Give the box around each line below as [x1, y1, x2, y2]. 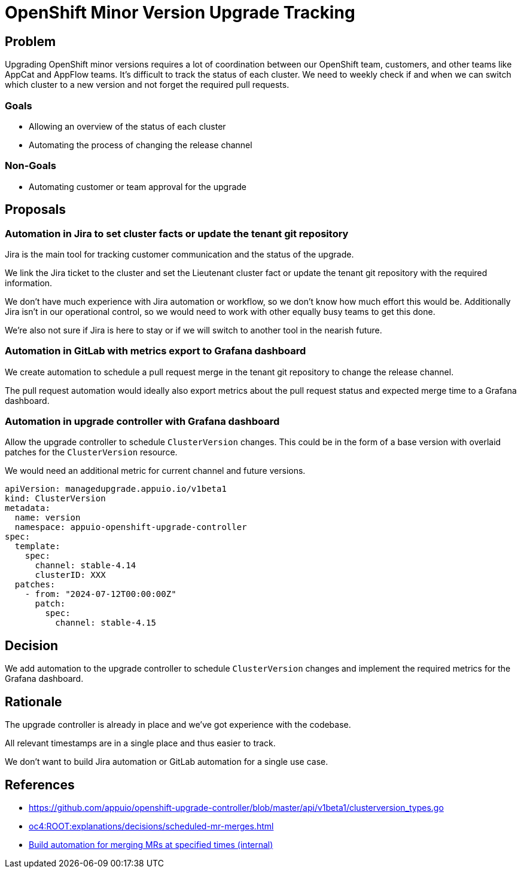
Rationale [5, 694, 62, 709]
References [5, 777, 75, 792]
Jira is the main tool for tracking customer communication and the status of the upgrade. [5, 249, 354, 259]
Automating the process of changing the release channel [29, 139, 252, 150]
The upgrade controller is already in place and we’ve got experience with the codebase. [5, 719, 351, 730]
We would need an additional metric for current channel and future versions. [5, 465, 306, 476]
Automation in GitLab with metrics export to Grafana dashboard [5, 345, 306, 357]
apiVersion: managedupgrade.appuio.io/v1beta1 [5, 484, 227, 494]
